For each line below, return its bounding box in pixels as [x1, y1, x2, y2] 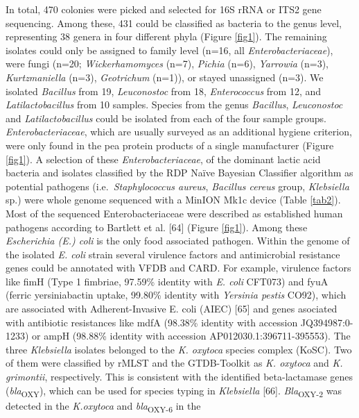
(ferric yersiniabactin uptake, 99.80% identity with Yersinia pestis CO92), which [6, 287, 347, 302]
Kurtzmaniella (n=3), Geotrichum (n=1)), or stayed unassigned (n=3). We [6, 69, 324, 84]
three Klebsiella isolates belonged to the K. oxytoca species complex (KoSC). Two [6, 342, 352, 356]
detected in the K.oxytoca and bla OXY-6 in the [6, 398, 201, 415]
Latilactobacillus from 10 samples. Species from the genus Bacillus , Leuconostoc [6, 97, 343, 112]
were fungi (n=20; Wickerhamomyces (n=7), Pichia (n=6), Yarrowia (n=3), [6, 56, 329, 71]
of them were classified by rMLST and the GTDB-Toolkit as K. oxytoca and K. [6, 356, 343, 370]
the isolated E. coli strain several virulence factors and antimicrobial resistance [6, 246, 340, 261]
